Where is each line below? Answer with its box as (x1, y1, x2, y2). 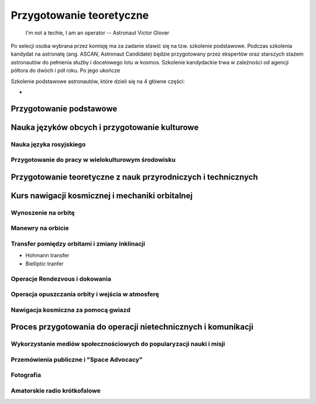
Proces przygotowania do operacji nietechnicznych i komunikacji (11, 322, 254, 332)
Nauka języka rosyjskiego (11, 140, 86, 149)
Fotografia (11, 371, 41, 379)
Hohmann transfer (25, 252, 70, 259)
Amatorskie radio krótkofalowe (11, 386, 101, 395)
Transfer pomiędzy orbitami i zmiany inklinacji (11, 240, 146, 248)
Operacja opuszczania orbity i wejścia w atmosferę (11, 290, 159, 298)
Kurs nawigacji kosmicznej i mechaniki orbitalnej (11, 191, 193, 201)
